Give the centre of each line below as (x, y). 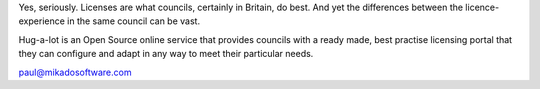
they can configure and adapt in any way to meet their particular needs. (166, 54)
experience (41, 21)
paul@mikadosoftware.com (75, 72)
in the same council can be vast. (133, 21)
